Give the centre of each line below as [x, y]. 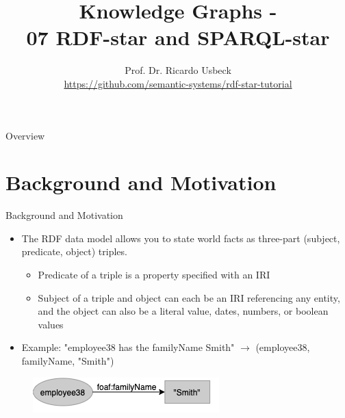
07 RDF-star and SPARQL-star [178, 37]
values [51, 324]
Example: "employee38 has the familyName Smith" [128, 347]
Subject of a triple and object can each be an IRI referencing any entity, [189, 297]
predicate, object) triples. [74, 251]
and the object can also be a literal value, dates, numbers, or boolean [183, 311]
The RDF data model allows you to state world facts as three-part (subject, [181, 238]
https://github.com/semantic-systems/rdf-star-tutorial [178, 83]
